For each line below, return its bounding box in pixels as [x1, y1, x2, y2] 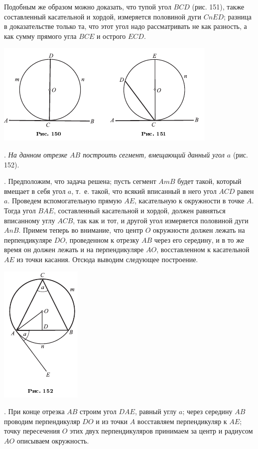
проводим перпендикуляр [4, 416, 80, 426]
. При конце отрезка [4, 406, 65, 417]
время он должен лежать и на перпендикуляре [4, 244, 144, 255]
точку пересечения [4, 426, 60, 436]
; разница [224, 11, 252, 21]
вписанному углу [4, 215, 55, 225]
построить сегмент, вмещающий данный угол [83, 149, 225, 159]
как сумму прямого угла [4, 30, 77, 41]
